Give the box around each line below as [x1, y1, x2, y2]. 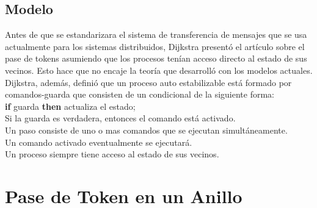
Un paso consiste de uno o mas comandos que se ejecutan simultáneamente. [5, 123, 288, 136]
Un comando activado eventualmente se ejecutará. [5, 135, 192, 148]
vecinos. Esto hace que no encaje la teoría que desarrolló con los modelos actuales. [5, 63, 313, 76]
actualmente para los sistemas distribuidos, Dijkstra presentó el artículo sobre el [5, 40, 305, 52]
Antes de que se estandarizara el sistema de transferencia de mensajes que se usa [5, 28, 307, 41]
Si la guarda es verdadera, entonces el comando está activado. [5, 112, 236, 124]
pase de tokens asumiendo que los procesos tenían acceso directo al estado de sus [5, 52, 307, 65]
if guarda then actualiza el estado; [5, 99, 136, 112]
